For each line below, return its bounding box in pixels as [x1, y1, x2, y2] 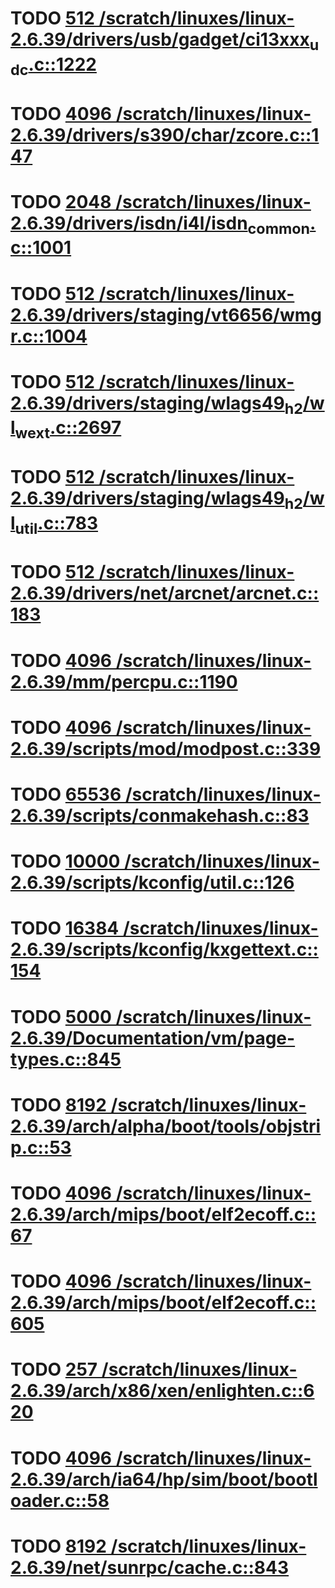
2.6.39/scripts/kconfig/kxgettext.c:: [10, 938, 319, 961]
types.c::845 [10, 1048, 122, 1071]
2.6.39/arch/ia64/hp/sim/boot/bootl [10, 1468, 318, 1491]
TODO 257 [10, 1358, 98, 1381]
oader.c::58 [10, 1489, 110, 1512]
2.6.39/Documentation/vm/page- [10, 1027, 296, 1049]
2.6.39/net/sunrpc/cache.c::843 [10, 1556, 290, 1579]
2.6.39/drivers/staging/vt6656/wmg [10, 303, 323, 326]
